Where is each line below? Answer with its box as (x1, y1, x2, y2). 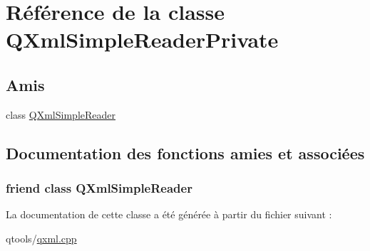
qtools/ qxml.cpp (6, 230, 77, 245)
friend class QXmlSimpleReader (6, 179, 192, 197)
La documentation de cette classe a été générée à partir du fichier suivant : (6, 207, 332, 222)
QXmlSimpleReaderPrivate (6, 25, 279, 54)
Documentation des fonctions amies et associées (6, 141, 365, 164)
